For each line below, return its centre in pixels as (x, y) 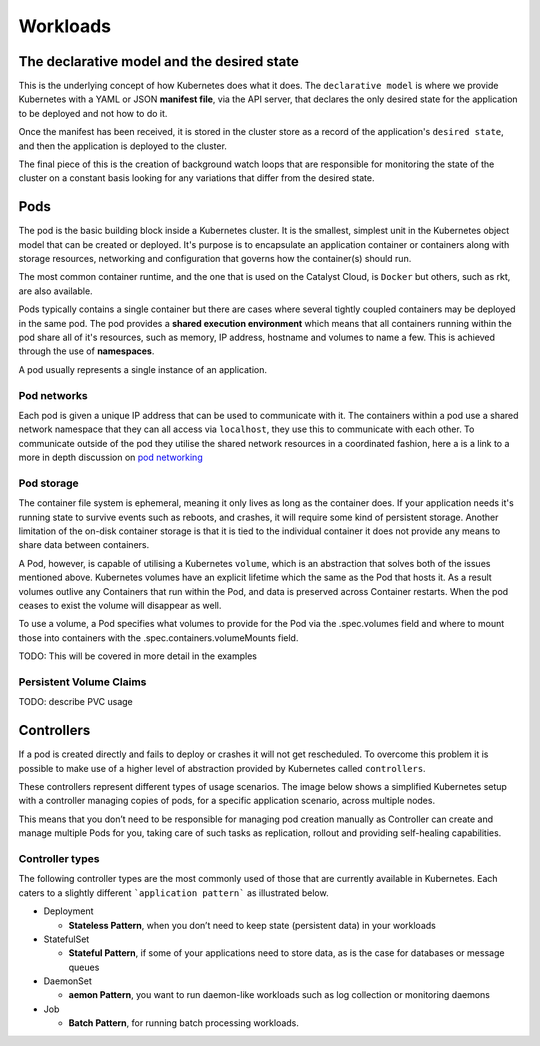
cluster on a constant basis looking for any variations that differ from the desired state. (196, 178)
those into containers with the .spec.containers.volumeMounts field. (158, 637)
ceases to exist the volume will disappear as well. (120, 606)
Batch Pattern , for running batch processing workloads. (184, 1023)
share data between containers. (84, 545)
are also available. (56, 291)
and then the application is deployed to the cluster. (122, 146)
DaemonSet (67, 981)
